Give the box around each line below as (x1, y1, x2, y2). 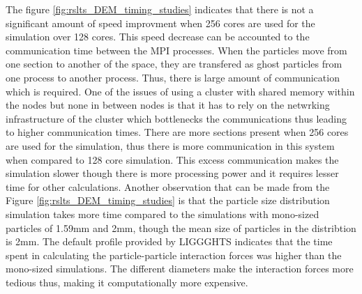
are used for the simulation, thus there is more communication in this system (6, 138, 335, 153)
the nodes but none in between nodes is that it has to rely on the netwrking (6, 98, 330, 112)
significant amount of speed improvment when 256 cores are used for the (6, 15, 315, 30)
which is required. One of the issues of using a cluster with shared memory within (6, 84, 355, 98)
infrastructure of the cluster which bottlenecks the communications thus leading (6, 111, 347, 125)
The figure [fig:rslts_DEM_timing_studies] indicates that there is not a (6, 2, 314, 16)
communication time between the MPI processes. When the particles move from (6, 42, 347, 57)
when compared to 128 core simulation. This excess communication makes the (6, 152, 339, 167)
